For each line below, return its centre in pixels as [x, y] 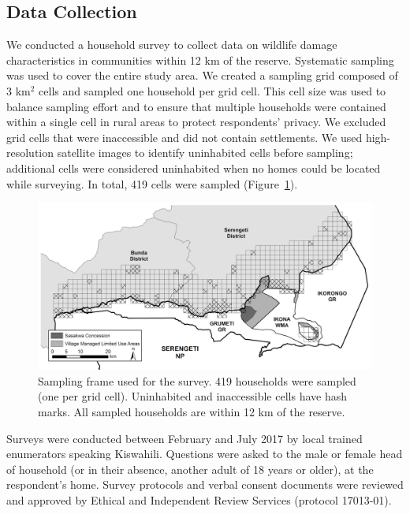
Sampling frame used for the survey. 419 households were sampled [197, 380]
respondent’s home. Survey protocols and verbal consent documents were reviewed [205, 484]
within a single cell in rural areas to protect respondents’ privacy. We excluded [196, 122]
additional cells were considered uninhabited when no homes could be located [194, 168]
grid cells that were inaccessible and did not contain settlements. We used [184, 137]
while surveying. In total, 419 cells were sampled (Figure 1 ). [152, 183]
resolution [30, 153]
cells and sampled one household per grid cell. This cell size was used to [212, 90]
